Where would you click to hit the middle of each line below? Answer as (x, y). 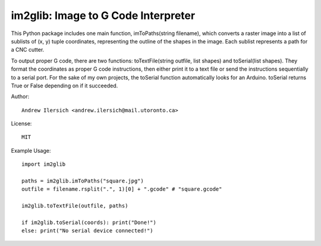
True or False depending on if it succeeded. (64, 86)
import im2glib (44, 164)
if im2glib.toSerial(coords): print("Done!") (89, 222)
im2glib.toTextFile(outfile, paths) (75, 206)
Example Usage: (31, 150)
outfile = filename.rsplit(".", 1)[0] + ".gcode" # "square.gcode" (122, 189)
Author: (20, 97)
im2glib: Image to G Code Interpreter (103, 15)
